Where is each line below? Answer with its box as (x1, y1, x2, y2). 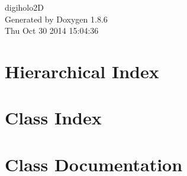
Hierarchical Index (5, 59, 159, 83)
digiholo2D (5, 1, 44, 13)
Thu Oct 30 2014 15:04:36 (5, 24, 99, 37)
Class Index (5, 105, 102, 130)
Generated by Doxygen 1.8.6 (5, 12, 108, 25)
